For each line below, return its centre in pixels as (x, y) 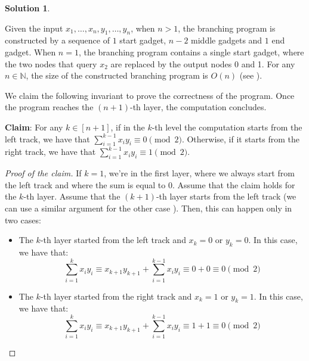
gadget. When (30, 52)
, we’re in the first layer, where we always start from (199, 173)
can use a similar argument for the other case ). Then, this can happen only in (149, 208)
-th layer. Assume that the (72, 196)
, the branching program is (227, 28)
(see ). (251, 75)
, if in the (128, 127)
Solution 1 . (27, 8)
